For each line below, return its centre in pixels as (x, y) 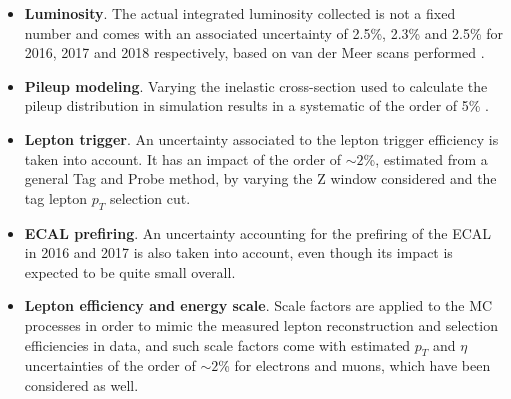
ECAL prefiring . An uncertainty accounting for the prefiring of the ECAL (258, 232)
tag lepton (56, 197)
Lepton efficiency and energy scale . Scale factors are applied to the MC (258, 305)
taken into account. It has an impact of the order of (183, 158)
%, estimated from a (425, 158)
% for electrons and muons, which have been (354, 365)
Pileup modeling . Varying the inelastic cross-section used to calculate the (256, 85)
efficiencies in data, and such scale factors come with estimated (217, 344)
